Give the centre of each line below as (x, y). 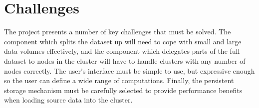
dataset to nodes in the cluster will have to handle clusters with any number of (125, 60)
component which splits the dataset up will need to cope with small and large (123, 41)
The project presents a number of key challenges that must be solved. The (118, 32)
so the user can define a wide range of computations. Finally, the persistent (119, 80)
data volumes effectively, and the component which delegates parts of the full (122, 51)
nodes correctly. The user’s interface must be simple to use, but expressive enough (129, 70)
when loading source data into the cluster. (68, 100)
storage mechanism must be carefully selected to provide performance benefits (123, 90)
